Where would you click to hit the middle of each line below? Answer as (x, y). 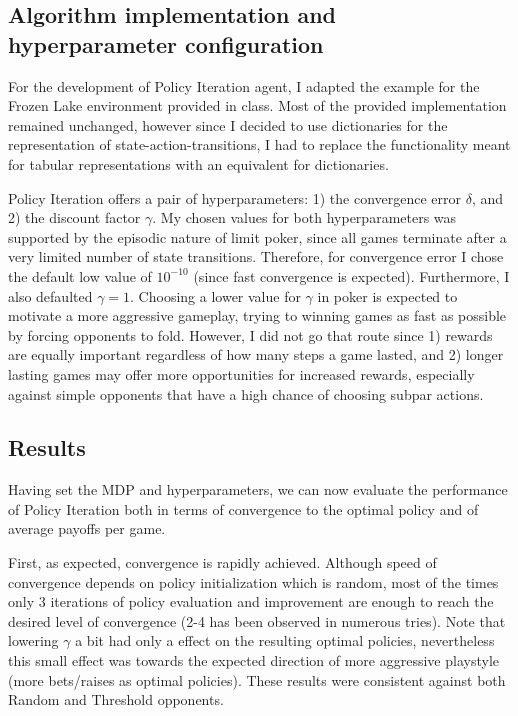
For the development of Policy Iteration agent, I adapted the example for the (244, 85)
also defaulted (50, 295)
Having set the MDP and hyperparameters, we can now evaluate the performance (258, 489)
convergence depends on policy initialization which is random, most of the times (253, 581)
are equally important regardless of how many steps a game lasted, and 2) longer (256, 354)
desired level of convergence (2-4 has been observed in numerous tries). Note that (257, 620)
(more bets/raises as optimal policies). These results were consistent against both (257, 679)
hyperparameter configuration (166, 43)
